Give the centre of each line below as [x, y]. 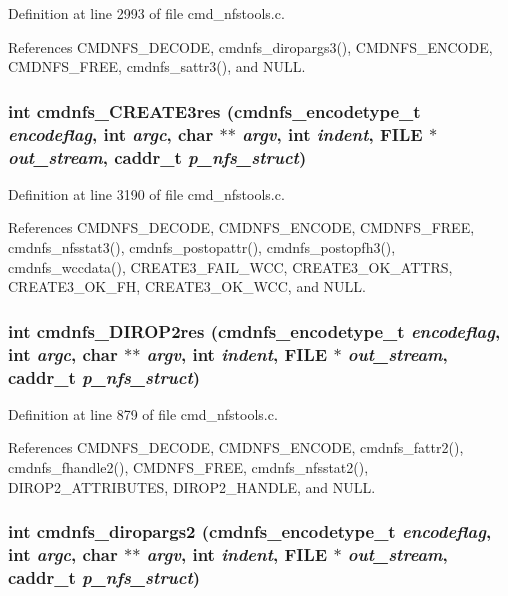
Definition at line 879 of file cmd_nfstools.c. [143, 413]
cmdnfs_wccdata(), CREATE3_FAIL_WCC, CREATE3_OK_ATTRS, [230, 266]
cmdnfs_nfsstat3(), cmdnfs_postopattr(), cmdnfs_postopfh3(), [202, 247]
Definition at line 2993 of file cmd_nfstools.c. [146, 13]
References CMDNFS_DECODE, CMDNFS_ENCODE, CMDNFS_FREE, [241, 227]
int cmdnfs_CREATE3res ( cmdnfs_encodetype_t [214, 110]
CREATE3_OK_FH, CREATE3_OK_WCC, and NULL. [187, 286]
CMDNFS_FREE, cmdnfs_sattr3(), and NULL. [157, 66]
